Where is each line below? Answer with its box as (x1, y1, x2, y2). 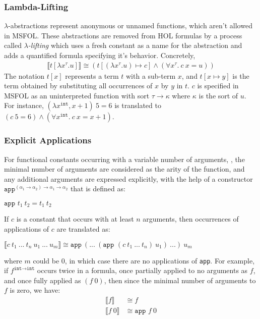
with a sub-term (126, 70, 176, 81)
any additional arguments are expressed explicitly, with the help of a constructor (4, 173, 253, 184)
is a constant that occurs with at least (16, 214, 134, 224)
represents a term (65, 70, 119, 81)
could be (33, 255, 59, 265)
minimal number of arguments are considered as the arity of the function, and (4, 164, 245, 174)
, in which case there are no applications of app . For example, (64, 255, 255, 265)
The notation (4, 70, 45, 81)
